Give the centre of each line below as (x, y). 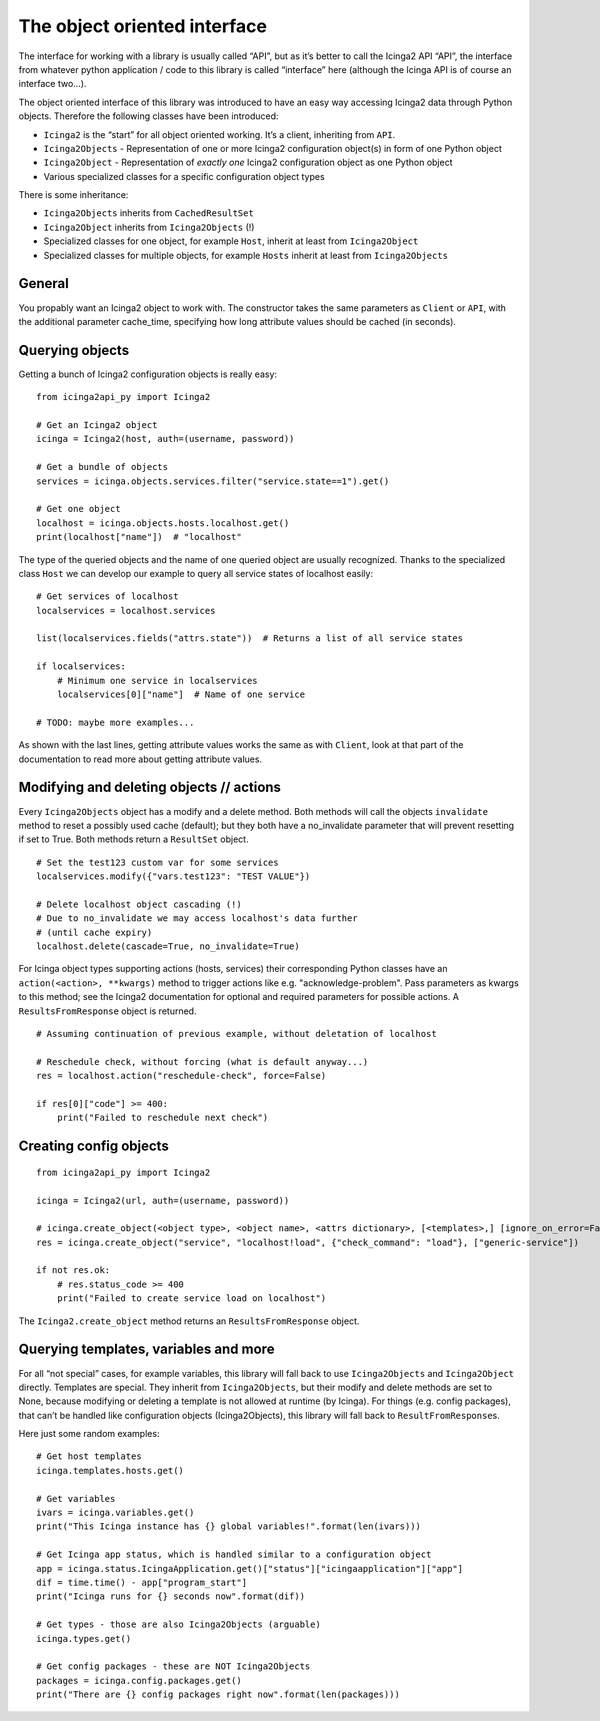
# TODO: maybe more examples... (115, 722)
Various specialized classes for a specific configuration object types (184, 176)
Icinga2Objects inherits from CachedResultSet (148, 213)
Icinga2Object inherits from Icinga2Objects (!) (149, 227)
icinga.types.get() (84, 1638)
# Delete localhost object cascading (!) (139, 904)
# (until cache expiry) (94, 932)
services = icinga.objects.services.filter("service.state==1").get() (213, 481)
